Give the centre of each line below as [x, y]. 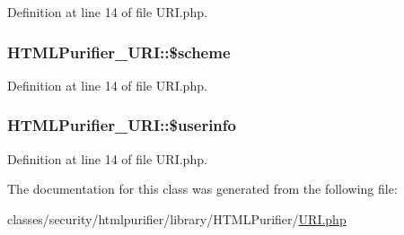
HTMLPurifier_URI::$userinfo [122, 125]
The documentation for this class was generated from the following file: [202, 189]
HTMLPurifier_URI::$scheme [119, 52]
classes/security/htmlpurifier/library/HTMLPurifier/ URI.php [177, 218]
